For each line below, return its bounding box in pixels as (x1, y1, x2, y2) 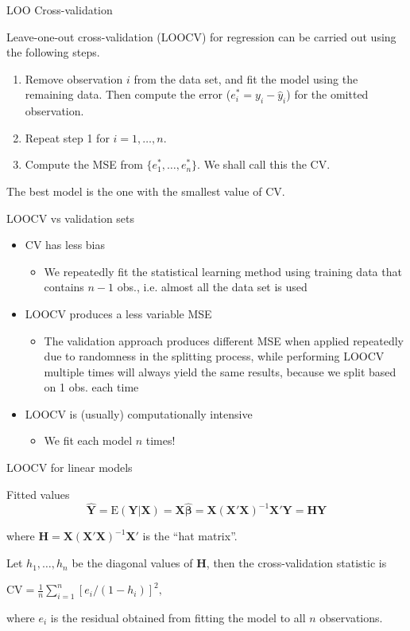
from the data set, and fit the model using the (133, 70, 358, 87)
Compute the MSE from (25, 156, 143, 173)
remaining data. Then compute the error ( (25, 86, 231, 103)
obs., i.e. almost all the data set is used (117, 278, 307, 295)
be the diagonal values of (72, 555, 193, 571)
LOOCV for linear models (6, 459, 133, 476)
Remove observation (25, 70, 123, 87)
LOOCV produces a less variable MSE (25, 305, 212, 321)
